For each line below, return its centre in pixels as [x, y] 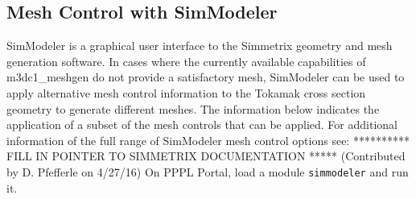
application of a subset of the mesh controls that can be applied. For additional [202, 124]
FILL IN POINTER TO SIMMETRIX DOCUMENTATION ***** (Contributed [206, 156]
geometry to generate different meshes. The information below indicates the [193, 108]
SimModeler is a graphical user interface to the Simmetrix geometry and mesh [200, 46]
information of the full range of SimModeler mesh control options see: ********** [208, 140]
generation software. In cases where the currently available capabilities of [186, 61]
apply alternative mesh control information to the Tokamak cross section [186, 92]
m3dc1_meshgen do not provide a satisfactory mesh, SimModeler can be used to [206, 77]
